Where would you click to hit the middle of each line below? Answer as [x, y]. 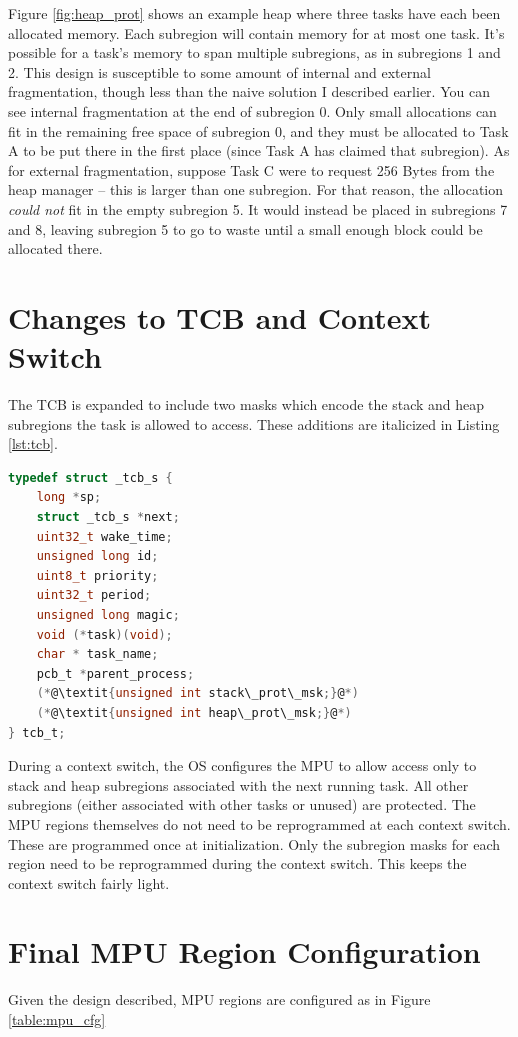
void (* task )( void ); [104, 634]
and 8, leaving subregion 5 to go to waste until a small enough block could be [245, 228]
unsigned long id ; [97, 556]
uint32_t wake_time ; [104, 536]
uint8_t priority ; [97, 575]
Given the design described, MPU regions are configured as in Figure [219, 999]
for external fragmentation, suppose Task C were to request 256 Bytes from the [251, 169]
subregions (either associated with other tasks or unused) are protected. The [242, 804]
